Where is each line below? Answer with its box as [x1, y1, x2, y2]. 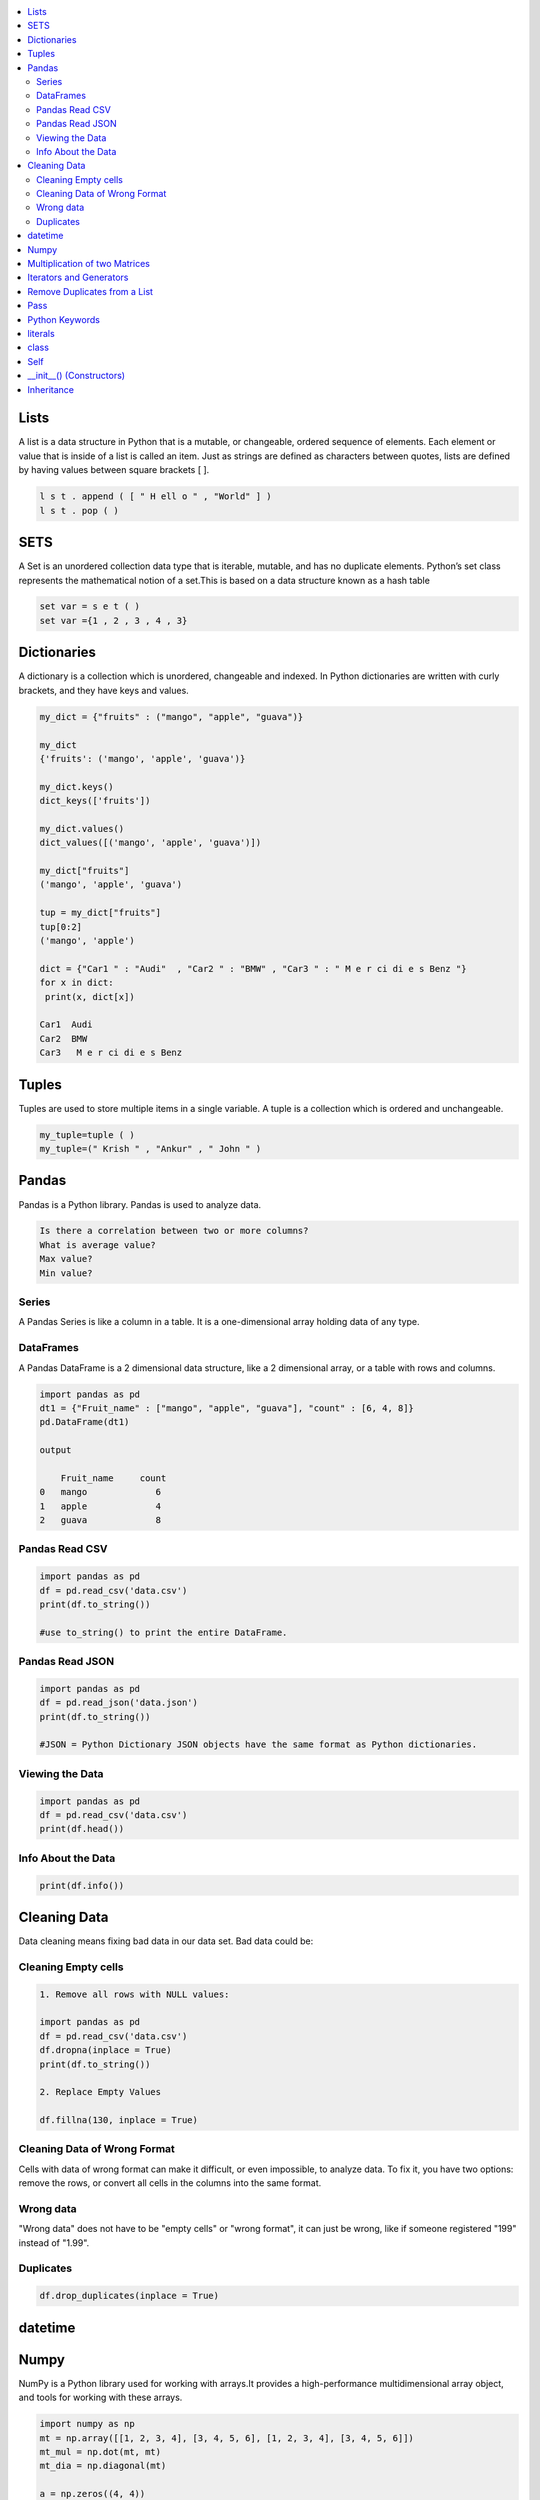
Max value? [39, 1253, 93, 1265]
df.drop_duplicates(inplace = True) [39, 2290, 220, 2302]
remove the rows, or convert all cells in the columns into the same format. [18, 2177, 322, 2189]
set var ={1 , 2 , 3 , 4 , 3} [39, 615, 188, 626]
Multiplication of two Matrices [27, 258, 150, 270]
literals [27, 327, 55, 339]
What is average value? [39, 1239, 157, 1250]
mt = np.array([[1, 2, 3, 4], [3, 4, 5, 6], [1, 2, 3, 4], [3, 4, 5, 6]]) [39, 2432, 415, 2444]
